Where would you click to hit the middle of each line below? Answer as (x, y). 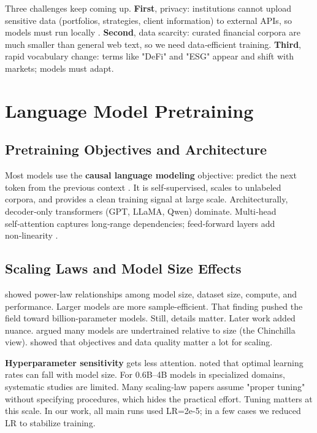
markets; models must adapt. (59, 68)
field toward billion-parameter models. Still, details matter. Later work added (150, 318)
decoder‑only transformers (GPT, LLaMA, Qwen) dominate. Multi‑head (141, 211)
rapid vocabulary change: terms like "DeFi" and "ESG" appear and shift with (150, 56)
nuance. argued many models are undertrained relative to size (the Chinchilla (150, 330)
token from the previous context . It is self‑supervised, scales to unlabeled (143, 187)
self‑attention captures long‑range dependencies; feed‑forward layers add (140, 223)
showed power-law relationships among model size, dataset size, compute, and (151, 293)
